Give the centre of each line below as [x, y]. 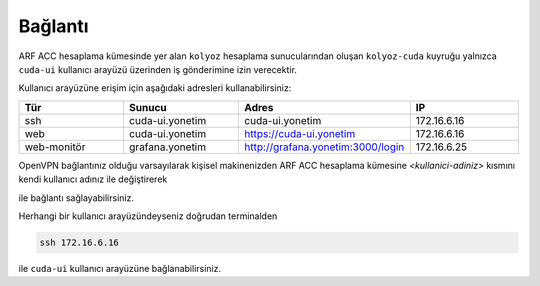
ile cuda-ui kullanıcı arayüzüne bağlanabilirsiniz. [120, 268]
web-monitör [55, 147]
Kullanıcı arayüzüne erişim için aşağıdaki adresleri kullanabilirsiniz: [155, 88]
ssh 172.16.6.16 [79, 242]
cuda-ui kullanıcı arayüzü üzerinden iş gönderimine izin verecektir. [157, 69]
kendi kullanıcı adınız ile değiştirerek [93, 179]
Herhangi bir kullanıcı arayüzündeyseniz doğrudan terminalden [148, 216]
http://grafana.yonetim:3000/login [324, 147]
